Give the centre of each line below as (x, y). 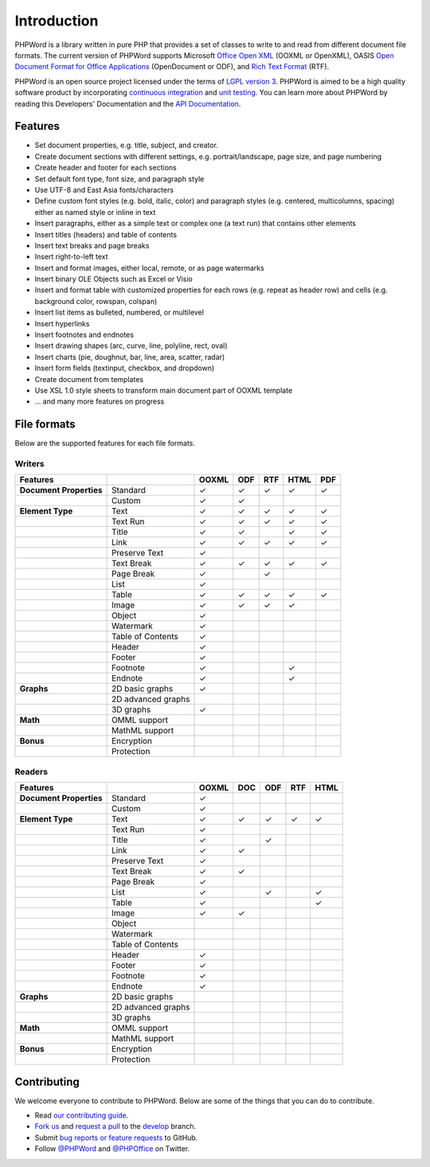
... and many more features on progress (100, 401)
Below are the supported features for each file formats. (105, 443)
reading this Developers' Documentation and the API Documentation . (128, 103)
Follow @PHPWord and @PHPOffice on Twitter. (112, 1149)
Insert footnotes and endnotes (84, 335)
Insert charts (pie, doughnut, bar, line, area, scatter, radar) (130, 357)
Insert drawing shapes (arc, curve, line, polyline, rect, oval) (131, 345)
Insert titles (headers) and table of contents (106, 234)
